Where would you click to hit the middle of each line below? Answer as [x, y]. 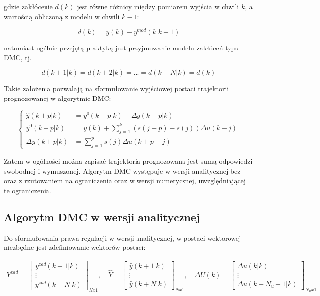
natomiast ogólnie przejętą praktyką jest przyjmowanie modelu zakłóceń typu [122, 48]
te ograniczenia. [28, 190]
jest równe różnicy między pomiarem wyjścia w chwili [158, 6]
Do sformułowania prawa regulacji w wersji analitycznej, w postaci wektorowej [123, 237]
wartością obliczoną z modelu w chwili [62, 16]
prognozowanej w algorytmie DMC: [58, 98]
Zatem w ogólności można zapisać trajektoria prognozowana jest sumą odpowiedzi [128, 161]
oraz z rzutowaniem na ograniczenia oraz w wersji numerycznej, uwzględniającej [125, 180]
